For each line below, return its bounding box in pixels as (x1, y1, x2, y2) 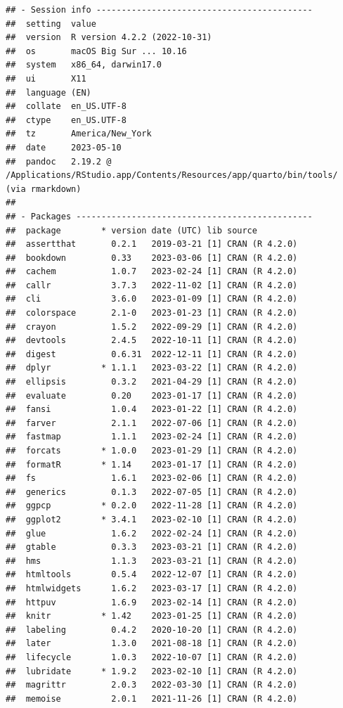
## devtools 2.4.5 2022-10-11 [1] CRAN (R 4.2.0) (6, 335, 298, 346)
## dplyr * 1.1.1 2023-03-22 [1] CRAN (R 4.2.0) (6, 363, 298, 373)
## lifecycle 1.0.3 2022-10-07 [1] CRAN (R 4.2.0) (6, 652, 298, 662)
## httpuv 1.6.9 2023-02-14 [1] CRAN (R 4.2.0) (6, 597, 298, 607)
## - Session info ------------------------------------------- (6, 5, 313, 15)
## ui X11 (6, 73, 86, 84)
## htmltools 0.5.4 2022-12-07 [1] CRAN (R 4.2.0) (6, 569, 298, 580)
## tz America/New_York (6, 129, 152, 139)
